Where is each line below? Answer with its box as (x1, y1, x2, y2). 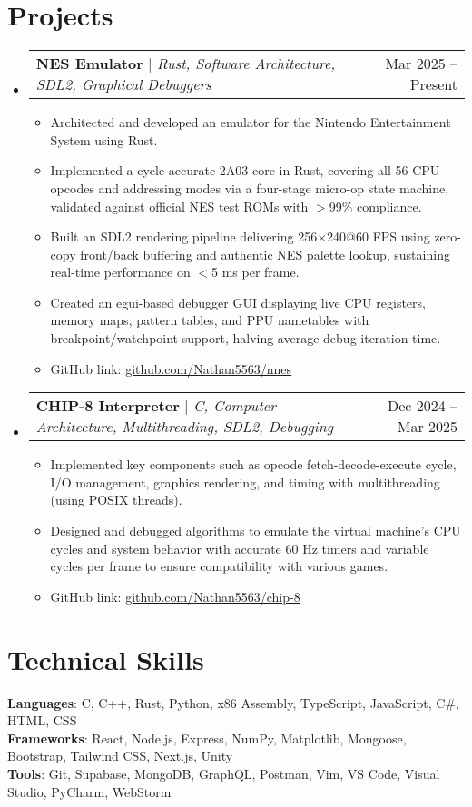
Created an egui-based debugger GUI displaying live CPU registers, (50, 292, 426, 311)
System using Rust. (50, 130, 158, 149)
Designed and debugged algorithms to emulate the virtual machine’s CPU (50, 521, 461, 540)
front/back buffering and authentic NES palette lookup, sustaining (80, 244, 450, 263)
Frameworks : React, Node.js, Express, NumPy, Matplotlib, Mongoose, (7, 728, 407, 747)
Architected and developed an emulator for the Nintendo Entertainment (50, 113, 451, 132)
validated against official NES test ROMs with (50, 196, 309, 215)
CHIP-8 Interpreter (35, 395, 180, 417)
